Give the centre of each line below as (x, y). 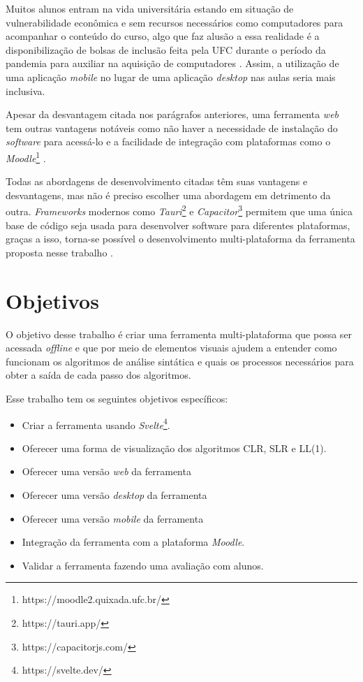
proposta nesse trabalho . (59, 252)
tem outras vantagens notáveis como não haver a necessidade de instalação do (172, 128)
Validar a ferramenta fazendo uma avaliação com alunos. (143, 565)
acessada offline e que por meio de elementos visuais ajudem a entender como (171, 348)
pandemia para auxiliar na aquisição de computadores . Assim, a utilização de (172, 63)
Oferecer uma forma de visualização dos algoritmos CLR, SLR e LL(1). (174, 448)
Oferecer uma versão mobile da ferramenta (113, 518)
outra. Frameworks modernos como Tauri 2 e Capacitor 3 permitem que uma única (179, 210)
